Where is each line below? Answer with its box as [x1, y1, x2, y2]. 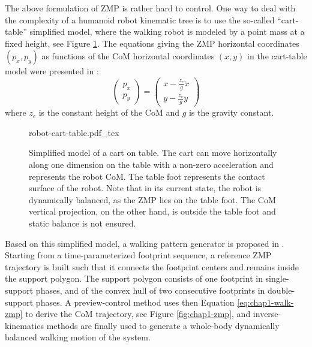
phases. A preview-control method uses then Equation [35, 295, 235, 308]
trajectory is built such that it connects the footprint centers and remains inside [5, 260, 299, 273]
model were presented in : [5, 65, 99, 77]
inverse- [253, 307, 281, 320]
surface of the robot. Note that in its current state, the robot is [29, 182, 262, 194]
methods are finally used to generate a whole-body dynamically [46, 319, 280, 331]
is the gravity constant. [188, 106, 274, 119]
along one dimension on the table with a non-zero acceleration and [29, 158, 274, 170]
